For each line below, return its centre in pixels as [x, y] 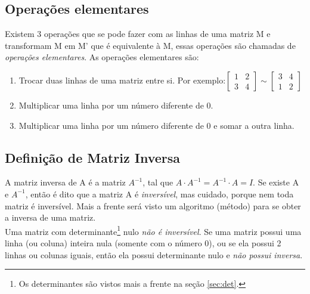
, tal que [158, 182]
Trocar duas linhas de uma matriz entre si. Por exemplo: [122, 80]
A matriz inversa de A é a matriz [65, 182]
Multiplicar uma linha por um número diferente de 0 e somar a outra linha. [156, 125]
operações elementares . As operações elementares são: [102, 57]
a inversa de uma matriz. [50, 217]
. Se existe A [276, 182]
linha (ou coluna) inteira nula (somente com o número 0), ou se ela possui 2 [143, 243]
